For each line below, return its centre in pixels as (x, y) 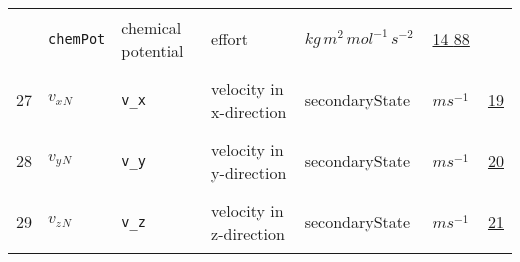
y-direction (249, 172)
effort (230, 38)
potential (152, 50)
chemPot (77, 38)
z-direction (248, 233)
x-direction (249, 111)
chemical (151, 27)
